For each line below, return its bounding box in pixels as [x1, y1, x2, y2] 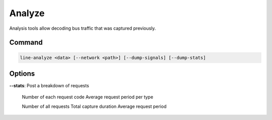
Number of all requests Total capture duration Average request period [22, 103, 167, 109]
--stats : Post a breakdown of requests [9, 83, 89, 89]
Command [9, 38, 43, 47]
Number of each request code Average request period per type [22, 94, 154, 100]
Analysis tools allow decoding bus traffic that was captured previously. [9, 25, 156, 31]
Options [9, 69, 35, 78]
